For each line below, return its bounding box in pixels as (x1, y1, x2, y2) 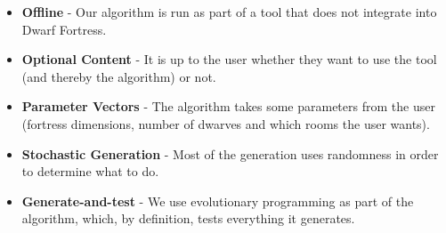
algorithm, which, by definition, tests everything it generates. (21, 209, 355, 228)
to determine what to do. (21, 162, 159, 181)
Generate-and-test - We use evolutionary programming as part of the (21, 191, 414, 210)
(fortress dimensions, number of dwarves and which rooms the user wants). (21, 114, 430, 133)
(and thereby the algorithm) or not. (21, 67, 216, 85)
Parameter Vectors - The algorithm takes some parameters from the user (21, 97, 435, 116)
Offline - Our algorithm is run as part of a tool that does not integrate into (21, 3, 437, 20)
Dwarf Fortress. (21, 20, 107, 38)
